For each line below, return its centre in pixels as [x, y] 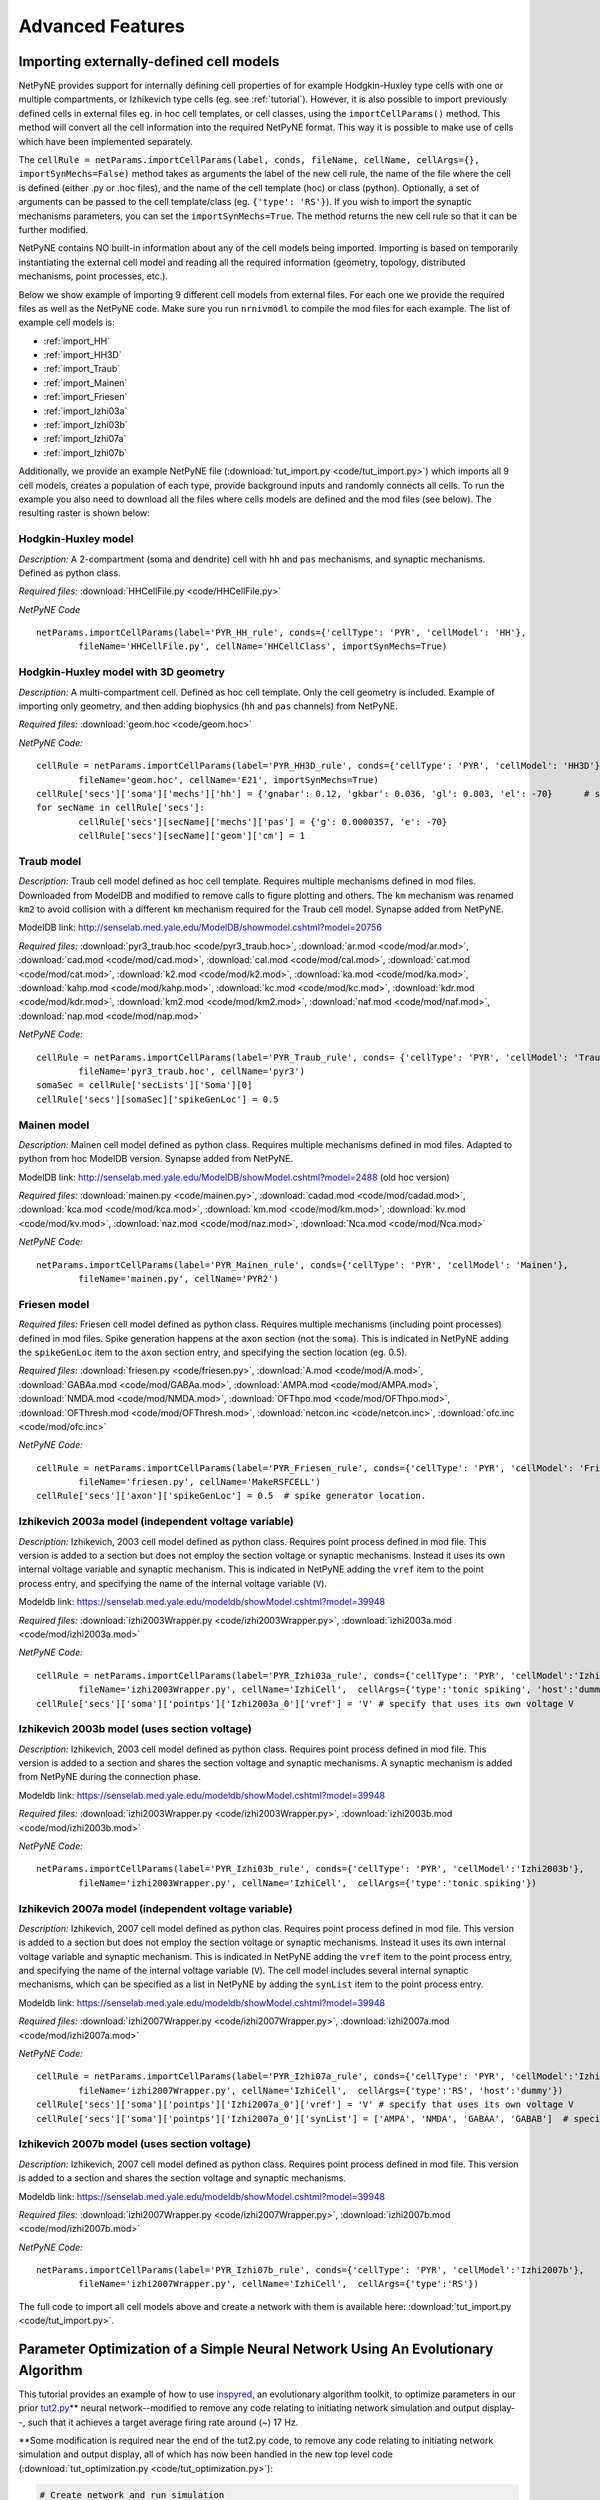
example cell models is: [66, 322]
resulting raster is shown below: [84, 513]
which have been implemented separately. [106, 141]
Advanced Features [101, 26]
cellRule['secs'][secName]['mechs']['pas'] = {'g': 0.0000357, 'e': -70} [263, 821]
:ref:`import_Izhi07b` [85, 452]
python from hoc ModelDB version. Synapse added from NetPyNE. [156, 1159]
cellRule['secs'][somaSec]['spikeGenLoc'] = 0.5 [157, 1099]
